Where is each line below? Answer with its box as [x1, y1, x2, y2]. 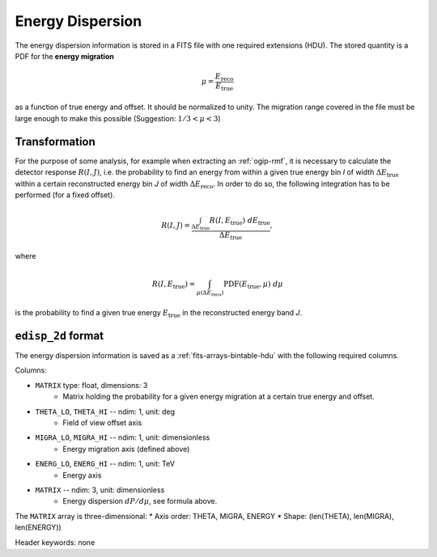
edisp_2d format [15, 328, 104, 343]
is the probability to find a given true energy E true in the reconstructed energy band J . [15, 308, 303, 319]
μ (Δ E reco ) [196, 289, 224, 298]
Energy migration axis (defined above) [62, 444, 190, 454]
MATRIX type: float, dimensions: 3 [35, 380, 148, 390]
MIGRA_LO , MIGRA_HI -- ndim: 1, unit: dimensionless [35, 433, 210, 442]
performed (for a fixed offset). [15, 190, 115, 200]
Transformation [15, 134, 96, 149]
